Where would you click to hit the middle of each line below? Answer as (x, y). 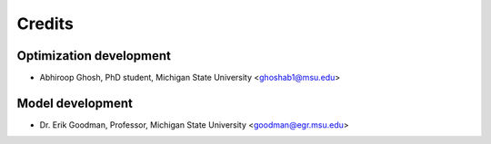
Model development (75, 103)
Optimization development (94, 56)
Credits (45, 24)
